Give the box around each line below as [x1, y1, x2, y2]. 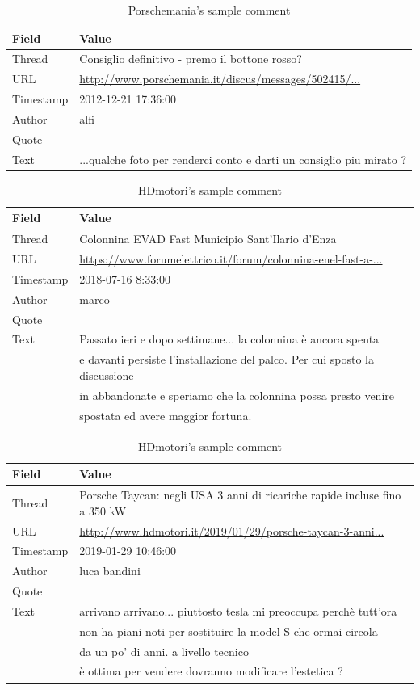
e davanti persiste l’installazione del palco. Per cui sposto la [79, 351, 374, 368]
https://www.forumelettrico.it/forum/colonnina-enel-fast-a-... [79, 250, 383, 267]
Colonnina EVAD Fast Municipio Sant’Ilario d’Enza [79, 230, 337, 247]
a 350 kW [79, 502, 127, 519]
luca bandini [79, 562, 141, 579]
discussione [79, 366, 134, 383]
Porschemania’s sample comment [128, 2, 291, 18]
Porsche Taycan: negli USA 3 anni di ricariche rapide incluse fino [79, 486, 401, 503]
